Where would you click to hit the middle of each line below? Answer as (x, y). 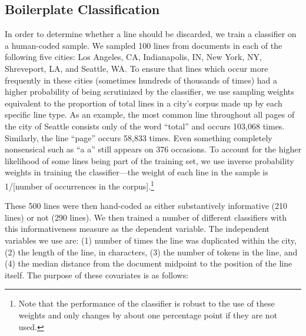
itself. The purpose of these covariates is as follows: (97, 275)
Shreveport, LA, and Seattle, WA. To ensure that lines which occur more (137, 68)
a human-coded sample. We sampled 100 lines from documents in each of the (144, 45)
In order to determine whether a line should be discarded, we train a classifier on (151, 34)
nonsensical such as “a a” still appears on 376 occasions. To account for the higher (153, 149)
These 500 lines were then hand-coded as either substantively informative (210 (146, 206)
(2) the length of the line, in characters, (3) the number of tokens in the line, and (151, 252)
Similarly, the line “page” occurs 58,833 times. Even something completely (139, 137)
